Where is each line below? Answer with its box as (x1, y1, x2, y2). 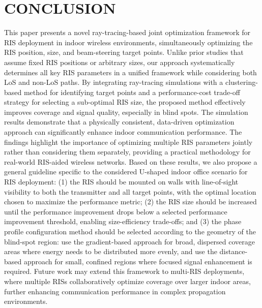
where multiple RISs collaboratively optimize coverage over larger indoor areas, (4, 275, 251, 286)
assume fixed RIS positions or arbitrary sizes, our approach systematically (4, 56, 235, 67)
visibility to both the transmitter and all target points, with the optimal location (4, 186, 256, 197)
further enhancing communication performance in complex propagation (4, 286, 226, 296)
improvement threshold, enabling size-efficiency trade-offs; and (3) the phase (4, 216, 242, 227)
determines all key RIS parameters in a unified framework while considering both (4, 67, 257, 77)
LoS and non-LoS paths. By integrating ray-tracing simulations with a (4, 77, 223, 87)
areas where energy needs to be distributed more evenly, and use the (4, 246, 217, 257)
